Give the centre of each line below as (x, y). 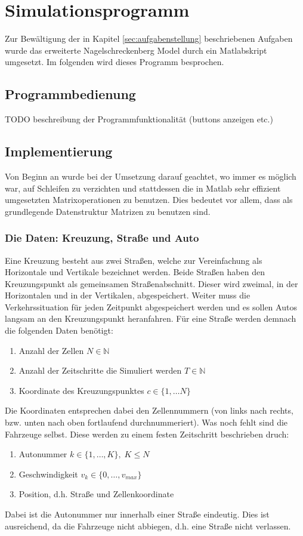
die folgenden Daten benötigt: (59, 330)
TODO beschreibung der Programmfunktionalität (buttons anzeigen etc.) (139, 119)
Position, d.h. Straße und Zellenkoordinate (96, 494)
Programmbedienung (70, 94)
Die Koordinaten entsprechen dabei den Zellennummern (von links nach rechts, (149, 410)
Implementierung (59, 151)
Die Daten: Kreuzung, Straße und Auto (102, 238)
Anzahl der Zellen (51, 350)
